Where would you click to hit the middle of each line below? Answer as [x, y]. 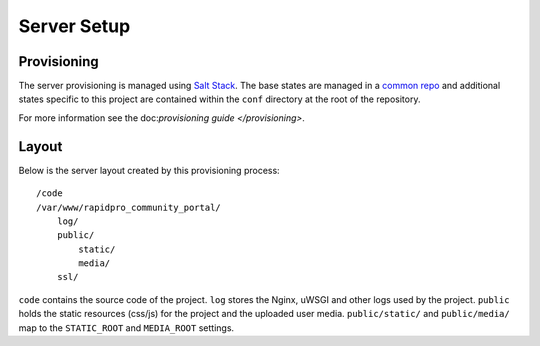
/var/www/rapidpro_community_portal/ [129, 207]
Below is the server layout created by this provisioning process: [149, 170]
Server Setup [74, 26]
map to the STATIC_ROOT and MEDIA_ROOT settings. [126, 327]
